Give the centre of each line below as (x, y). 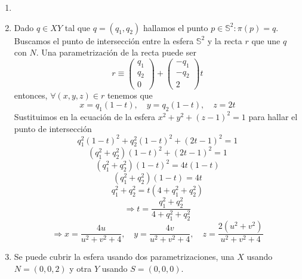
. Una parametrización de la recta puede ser (116, 52)
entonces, (31, 95)
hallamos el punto (175, 27)
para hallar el (273, 116)
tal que (78, 27)
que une (266, 40)
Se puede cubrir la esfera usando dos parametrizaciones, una (124, 257)
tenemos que (130, 95)
